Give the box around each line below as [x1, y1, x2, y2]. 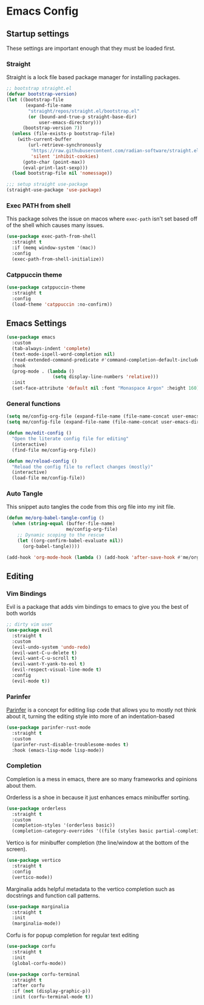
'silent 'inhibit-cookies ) [30, 153, 99, 159]
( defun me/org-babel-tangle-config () [6, 515, 104, 521]
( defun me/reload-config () [6, 458, 78, 464]
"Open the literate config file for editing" [12, 436, 129, 442]
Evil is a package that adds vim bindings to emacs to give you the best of [6, 603, 189, 611]
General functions [6, 400, 61, 408]
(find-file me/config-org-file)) [12, 447, 97, 453]
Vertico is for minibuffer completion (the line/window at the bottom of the [6, 839, 189, 847]
